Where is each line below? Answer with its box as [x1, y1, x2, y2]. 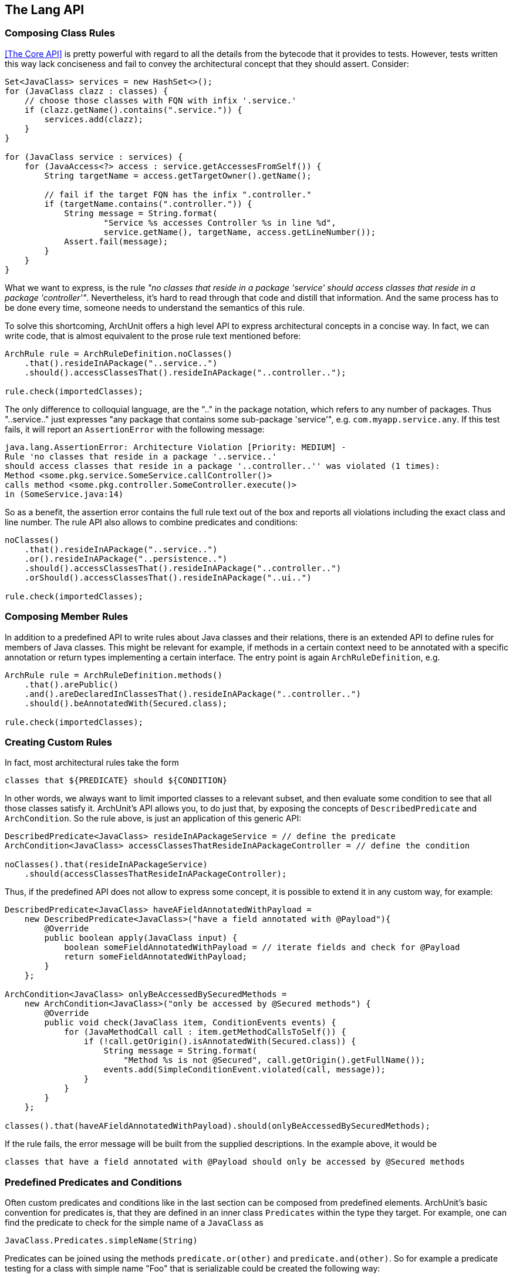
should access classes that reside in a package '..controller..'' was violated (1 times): [5, 461, 440, 471]
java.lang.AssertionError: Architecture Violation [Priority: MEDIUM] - [5, 442, 346, 452]
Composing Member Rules [5, 611, 129, 623]
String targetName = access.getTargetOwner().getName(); [44, 170, 312, 180]
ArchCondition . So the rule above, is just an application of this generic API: [5, 813, 302, 824]
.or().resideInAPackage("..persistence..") [24, 554, 228, 563]
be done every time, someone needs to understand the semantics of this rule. [5, 302, 305, 313]
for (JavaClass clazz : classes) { [5, 86, 168, 96]
